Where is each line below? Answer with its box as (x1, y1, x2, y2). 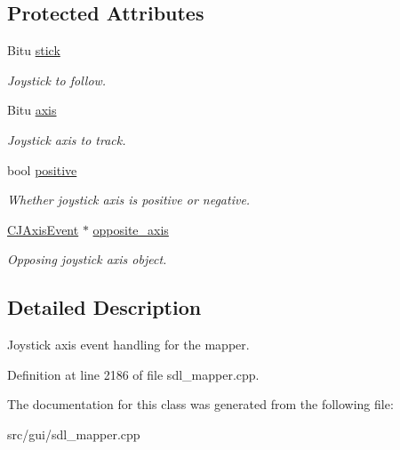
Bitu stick (7, 41, 60, 60)
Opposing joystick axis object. (7, 250, 167, 269)
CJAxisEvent (7, 220, 79, 238)
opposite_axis (92, 220, 169, 238)
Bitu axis (7, 100, 57, 119)
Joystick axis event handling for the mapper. (7, 335, 250, 354)
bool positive (7, 160, 77, 179)
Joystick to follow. (7, 70, 107, 89)
